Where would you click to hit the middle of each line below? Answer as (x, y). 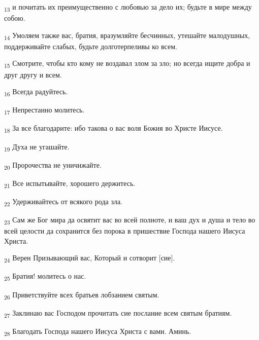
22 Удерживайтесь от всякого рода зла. (63, 202)
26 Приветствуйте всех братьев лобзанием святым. (82, 295)
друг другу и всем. (33, 74)
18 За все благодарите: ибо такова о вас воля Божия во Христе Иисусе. (114, 129)
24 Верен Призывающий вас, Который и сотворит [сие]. (90, 258)
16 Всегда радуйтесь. (36, 92)
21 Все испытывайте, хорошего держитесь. (70, 183)
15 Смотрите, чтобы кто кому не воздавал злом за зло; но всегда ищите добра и (127, 64)
